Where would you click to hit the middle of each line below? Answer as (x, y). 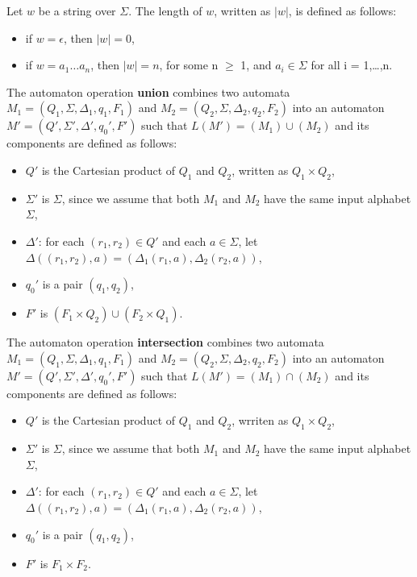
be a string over (77, 10)
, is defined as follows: (342, 10)
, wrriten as (260, 420)
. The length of (165, 10)
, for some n (189, 65)
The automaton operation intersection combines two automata (165, 342)
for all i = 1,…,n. (352, 65)
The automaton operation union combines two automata (148, 91)
